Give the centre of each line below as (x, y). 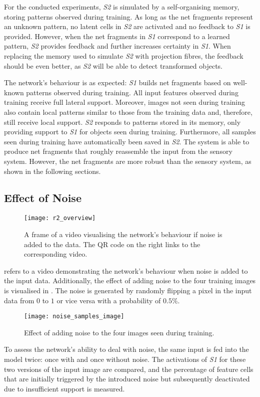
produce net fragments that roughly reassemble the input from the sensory (118, 151)
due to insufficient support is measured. (64, 388)
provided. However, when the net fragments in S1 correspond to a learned (117, 36)
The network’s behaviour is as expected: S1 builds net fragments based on (117, 82)
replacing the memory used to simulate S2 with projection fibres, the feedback (124, 55)
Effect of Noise (43, 198)
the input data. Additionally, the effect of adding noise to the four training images (130, 280)
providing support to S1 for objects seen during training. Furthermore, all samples (130, 132)
